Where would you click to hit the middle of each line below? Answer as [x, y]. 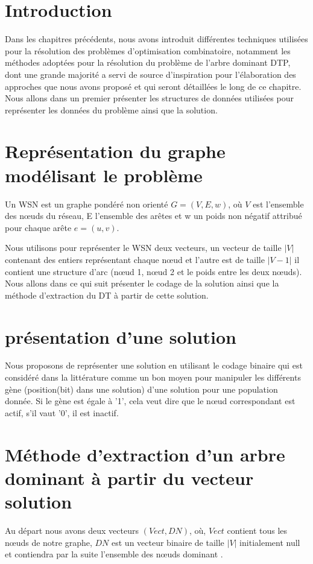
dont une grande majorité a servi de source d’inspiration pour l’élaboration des [150, 74]
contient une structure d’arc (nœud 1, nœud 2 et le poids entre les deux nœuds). [153, 271]
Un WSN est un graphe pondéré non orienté [87, 204]
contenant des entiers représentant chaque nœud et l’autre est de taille [135, 259]
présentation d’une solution [121, 336]
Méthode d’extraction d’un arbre [145, 454]
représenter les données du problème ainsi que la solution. [111, 109]
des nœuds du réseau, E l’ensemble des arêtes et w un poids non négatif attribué [153, 216]
